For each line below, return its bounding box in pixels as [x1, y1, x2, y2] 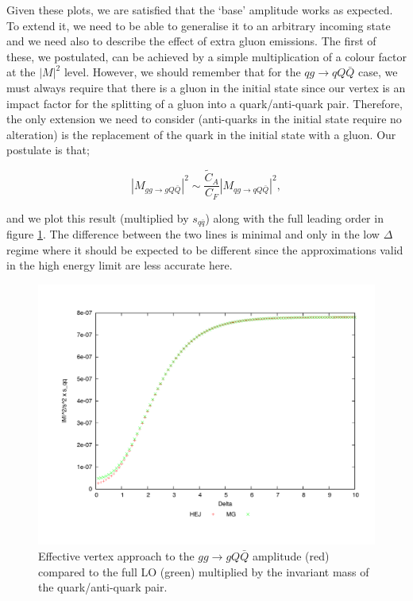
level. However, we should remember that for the [64, 64, 301, 80]
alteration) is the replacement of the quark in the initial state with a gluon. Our [6, 126, 396, 142]
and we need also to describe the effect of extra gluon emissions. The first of [6, 33, 376, 49]
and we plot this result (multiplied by [6, 209, 189, 226]
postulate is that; [6, 142, 90, 158]
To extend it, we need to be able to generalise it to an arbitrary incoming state [6, 17, 391, 33]
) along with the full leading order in [205, 209, 384, 226]
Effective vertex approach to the [38, 548, 195, 564]
